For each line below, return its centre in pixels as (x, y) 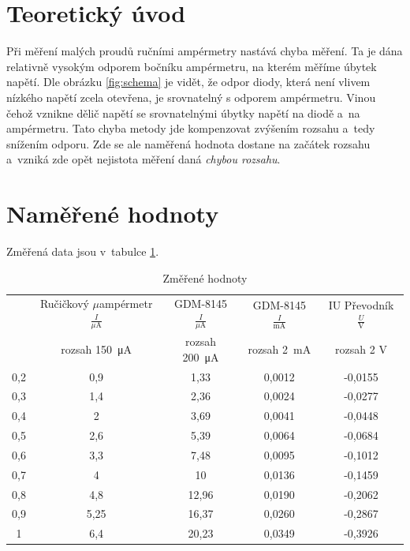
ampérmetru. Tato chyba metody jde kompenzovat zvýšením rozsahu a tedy (191, 128)
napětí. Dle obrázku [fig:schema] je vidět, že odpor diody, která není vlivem (188, 82)
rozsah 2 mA (280, 349)
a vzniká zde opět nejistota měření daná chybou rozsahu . (143, 159)
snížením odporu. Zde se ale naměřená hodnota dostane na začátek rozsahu (188, 143)
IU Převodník (361, 304)
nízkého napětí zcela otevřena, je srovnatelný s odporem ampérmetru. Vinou (191, 97)
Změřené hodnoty (205, 277)
